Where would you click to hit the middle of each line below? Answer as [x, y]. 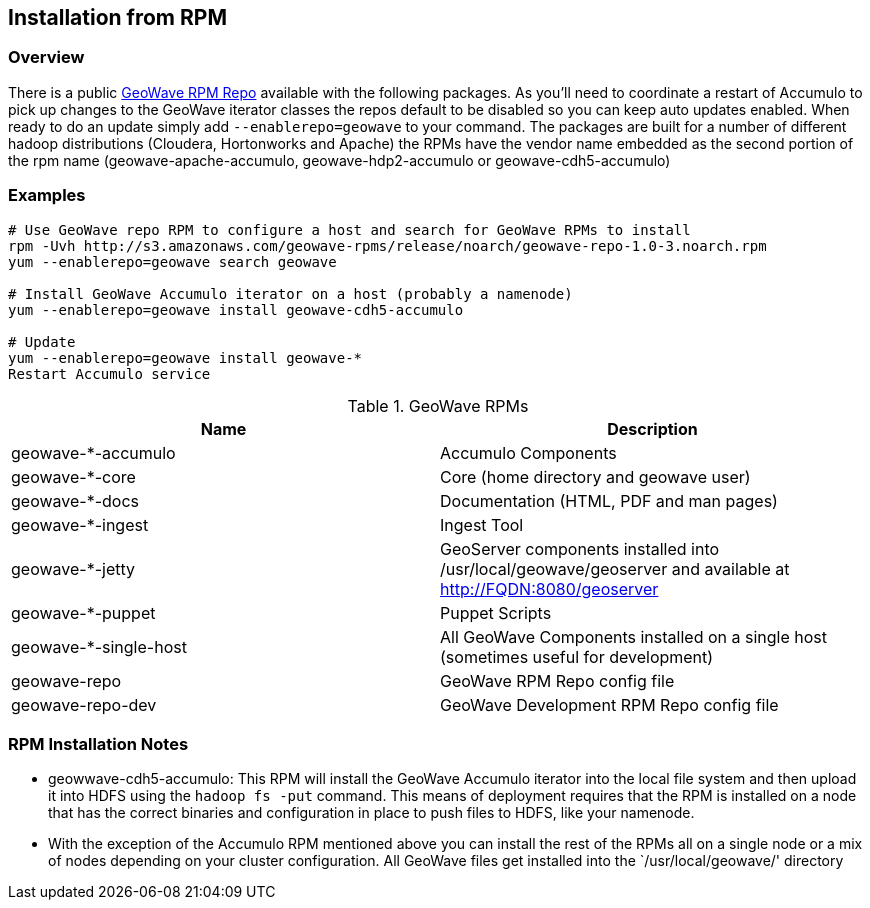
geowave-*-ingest [80, 524]
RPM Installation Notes [98, 743]
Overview [46, 57]
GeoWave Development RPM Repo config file [609, 704]
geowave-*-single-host [99, 646]
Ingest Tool [482, 524]
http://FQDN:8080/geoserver [549, 588]
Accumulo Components [528, 452]
